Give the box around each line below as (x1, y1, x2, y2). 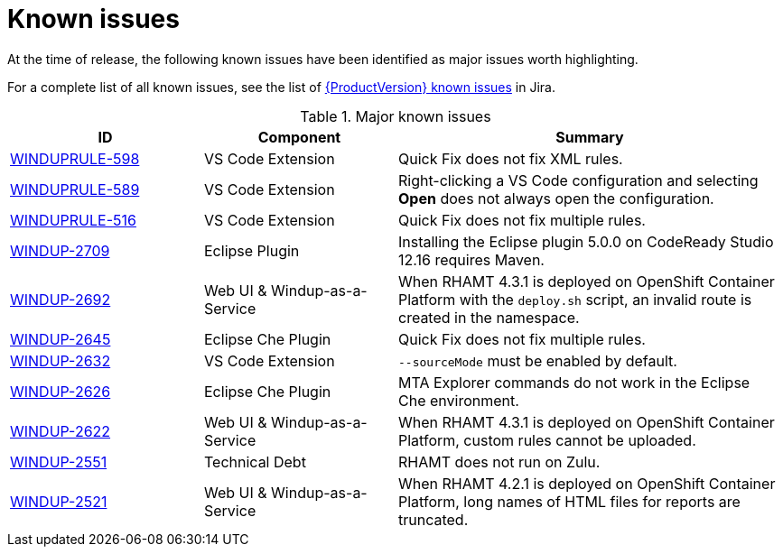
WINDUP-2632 (10, 351, 111, 370)
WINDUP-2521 (10, 492, 107, 511)
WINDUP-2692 (10, 290, 111, 309)
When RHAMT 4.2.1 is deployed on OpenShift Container (398, 474, 776, 493)
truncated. (398, 510, 469, 529)
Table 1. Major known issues (300, 106, 491, 125)
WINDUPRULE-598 (10, 149, 140, 168)
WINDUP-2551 (10, 452, 107, 471)
